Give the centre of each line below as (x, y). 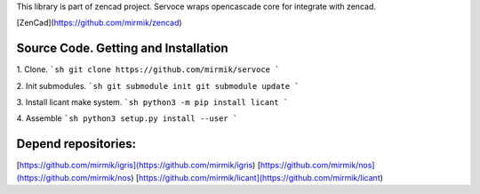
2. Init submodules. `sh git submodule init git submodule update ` (158, 85)
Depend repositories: (76, 144)
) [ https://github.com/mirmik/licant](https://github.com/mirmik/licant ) (257, 177)
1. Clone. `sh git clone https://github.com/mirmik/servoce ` (148, 69)
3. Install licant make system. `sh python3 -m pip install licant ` (152, 102)
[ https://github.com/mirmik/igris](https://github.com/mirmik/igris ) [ (139, 166)
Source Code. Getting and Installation (122, 48)
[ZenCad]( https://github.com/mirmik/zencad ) (99, 23)
